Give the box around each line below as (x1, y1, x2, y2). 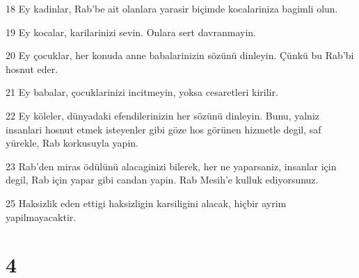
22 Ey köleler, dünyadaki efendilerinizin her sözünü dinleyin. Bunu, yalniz (6, 108, 319, 122)
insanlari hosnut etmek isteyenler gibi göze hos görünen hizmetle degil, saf (6, 122, 321, 136)
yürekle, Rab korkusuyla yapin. (6, 136, 138, 150)
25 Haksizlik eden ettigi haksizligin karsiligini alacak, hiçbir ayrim (6, 195, 287, 210)
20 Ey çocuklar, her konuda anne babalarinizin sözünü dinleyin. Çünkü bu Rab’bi (6, 48, 354, 63)
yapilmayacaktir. (6, 209, 77, 224)
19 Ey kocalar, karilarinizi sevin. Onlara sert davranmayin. (6, 24, 256, 39)
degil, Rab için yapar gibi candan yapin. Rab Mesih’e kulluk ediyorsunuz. (6, 172, 319, 187)
